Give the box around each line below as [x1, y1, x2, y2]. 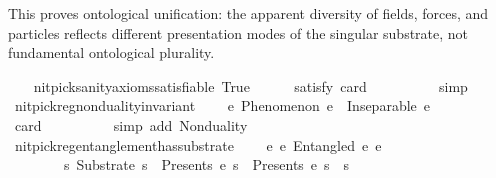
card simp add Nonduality [14, 114, 248, 135]
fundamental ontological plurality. [8, 42, 215, 63]
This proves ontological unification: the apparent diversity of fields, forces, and [8, 3, 489, 23]
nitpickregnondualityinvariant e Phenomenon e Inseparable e [14, 95, 431, 116]
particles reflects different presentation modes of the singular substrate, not [8, 22, 469, 43]
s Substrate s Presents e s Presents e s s [63, 154, 350, 175]
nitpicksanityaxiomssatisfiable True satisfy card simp [33, 75, 468, 96]
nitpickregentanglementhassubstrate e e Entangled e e [14, 134, 382, 155]
